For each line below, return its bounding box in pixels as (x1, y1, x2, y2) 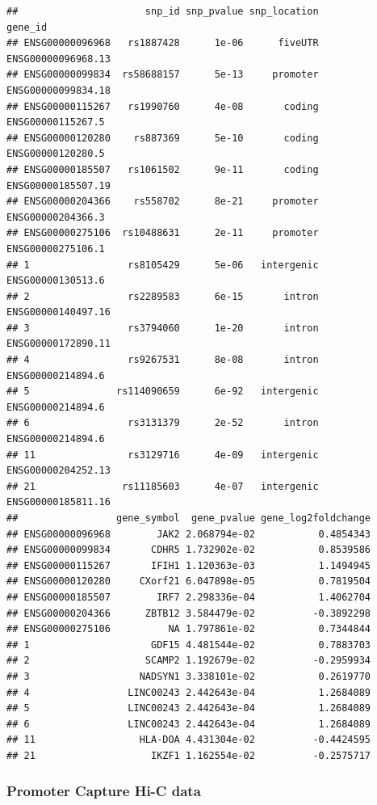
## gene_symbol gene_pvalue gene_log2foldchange (6, 512, 371, 524)
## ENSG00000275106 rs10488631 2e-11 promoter (6, 227, 319, 239)
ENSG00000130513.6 (6, 275, 105, 287)
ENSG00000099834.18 (6, 84, 111, 96)
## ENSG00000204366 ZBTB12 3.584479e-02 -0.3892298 (6, 607, 371, 619)
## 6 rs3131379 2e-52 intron (6, 417, 319, 429)
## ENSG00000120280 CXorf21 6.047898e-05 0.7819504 (6, 575, 371, 588)
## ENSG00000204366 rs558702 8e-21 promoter (6, 196, 319, 208)
